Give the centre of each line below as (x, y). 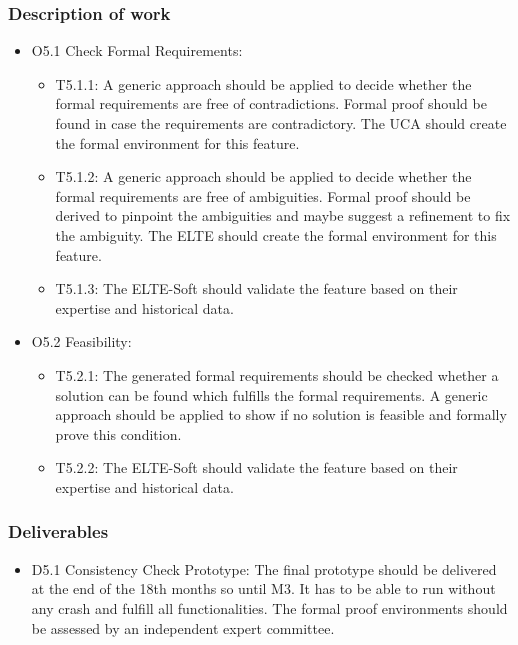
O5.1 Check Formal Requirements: (137, 50)
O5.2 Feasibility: (81, 341)
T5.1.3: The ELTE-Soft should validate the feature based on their (256, 288)
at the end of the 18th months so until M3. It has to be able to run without (263, 588)
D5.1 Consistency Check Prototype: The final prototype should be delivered (264, 568)
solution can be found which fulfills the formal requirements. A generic (271, 394)
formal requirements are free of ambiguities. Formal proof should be (263, 195)
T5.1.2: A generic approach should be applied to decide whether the (263, 176)
